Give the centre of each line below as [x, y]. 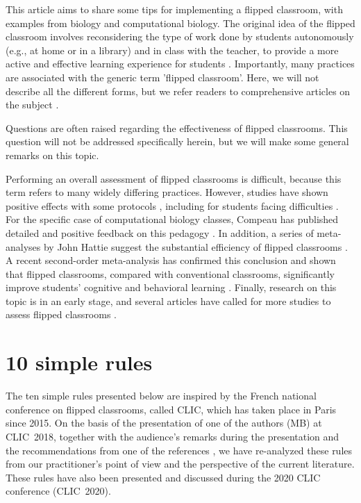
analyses [23, 246]
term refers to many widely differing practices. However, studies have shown [167, 192]
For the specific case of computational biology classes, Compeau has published [172, 219]
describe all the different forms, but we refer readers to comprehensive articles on [178, 91]
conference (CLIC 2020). [58, 491]
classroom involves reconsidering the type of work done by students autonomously [180, 36]
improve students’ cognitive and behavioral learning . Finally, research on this [171, 287]
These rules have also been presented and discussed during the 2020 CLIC [163, 477]
